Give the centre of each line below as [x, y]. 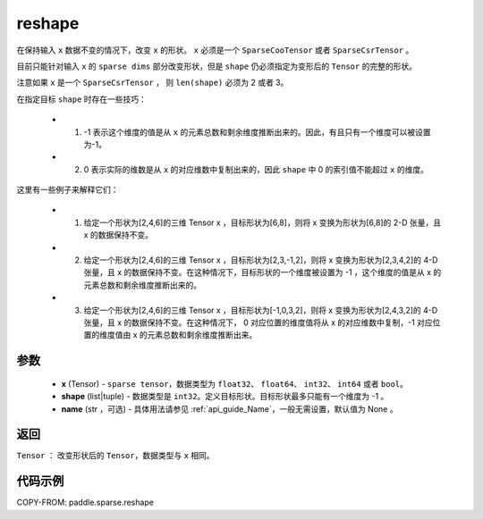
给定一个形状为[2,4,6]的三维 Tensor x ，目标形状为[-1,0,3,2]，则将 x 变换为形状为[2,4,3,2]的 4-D [261, 310]
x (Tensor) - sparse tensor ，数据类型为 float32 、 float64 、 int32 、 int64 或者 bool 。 [235, 383]
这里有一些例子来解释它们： [68, 190]
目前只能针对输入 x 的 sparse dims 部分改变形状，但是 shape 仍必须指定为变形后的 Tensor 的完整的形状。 [217, 66]
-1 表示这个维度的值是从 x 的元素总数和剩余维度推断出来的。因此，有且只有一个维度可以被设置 [257, 132]
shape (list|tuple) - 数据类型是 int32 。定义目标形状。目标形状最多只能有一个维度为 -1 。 [225, 397]
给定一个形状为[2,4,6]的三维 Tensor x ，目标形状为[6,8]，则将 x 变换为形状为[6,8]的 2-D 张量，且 [263, 222]
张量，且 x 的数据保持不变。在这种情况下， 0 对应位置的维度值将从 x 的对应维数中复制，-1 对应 [258, 322]
